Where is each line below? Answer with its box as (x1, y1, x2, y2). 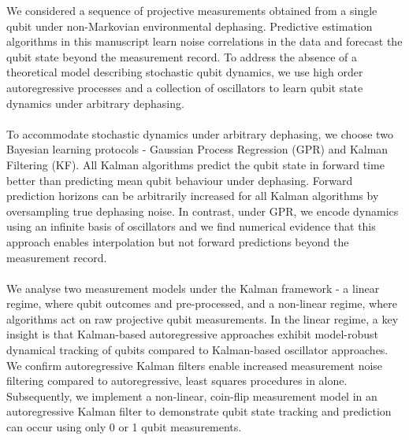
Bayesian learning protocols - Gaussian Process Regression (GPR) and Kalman (6, 141, 389, 157)
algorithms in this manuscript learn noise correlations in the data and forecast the (6, 33, 403, 50)
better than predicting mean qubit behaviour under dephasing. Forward (6, 172, 353, 188)
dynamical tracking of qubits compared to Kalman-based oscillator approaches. (6, 342, 389, 358)
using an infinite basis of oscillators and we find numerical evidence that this (6, 218, 376, 235)
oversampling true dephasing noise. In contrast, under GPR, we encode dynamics (6, 202, 399, 219)
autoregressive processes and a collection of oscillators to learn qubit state (6, 79, 363, 95)
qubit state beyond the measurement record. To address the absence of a (6, 48, 358, 65)
